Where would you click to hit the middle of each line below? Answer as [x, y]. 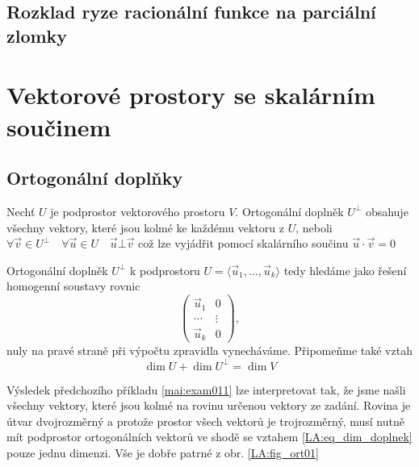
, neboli [314, 227]
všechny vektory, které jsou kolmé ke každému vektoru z [146, 227]
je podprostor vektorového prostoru [138, 211]
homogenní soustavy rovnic [73, 286]
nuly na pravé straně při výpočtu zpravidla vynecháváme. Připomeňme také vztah [209, 350]
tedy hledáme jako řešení [345, 270]
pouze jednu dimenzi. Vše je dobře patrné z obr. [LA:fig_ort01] [163, 452]
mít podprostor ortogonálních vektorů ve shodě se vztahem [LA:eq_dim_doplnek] [209, 437]
